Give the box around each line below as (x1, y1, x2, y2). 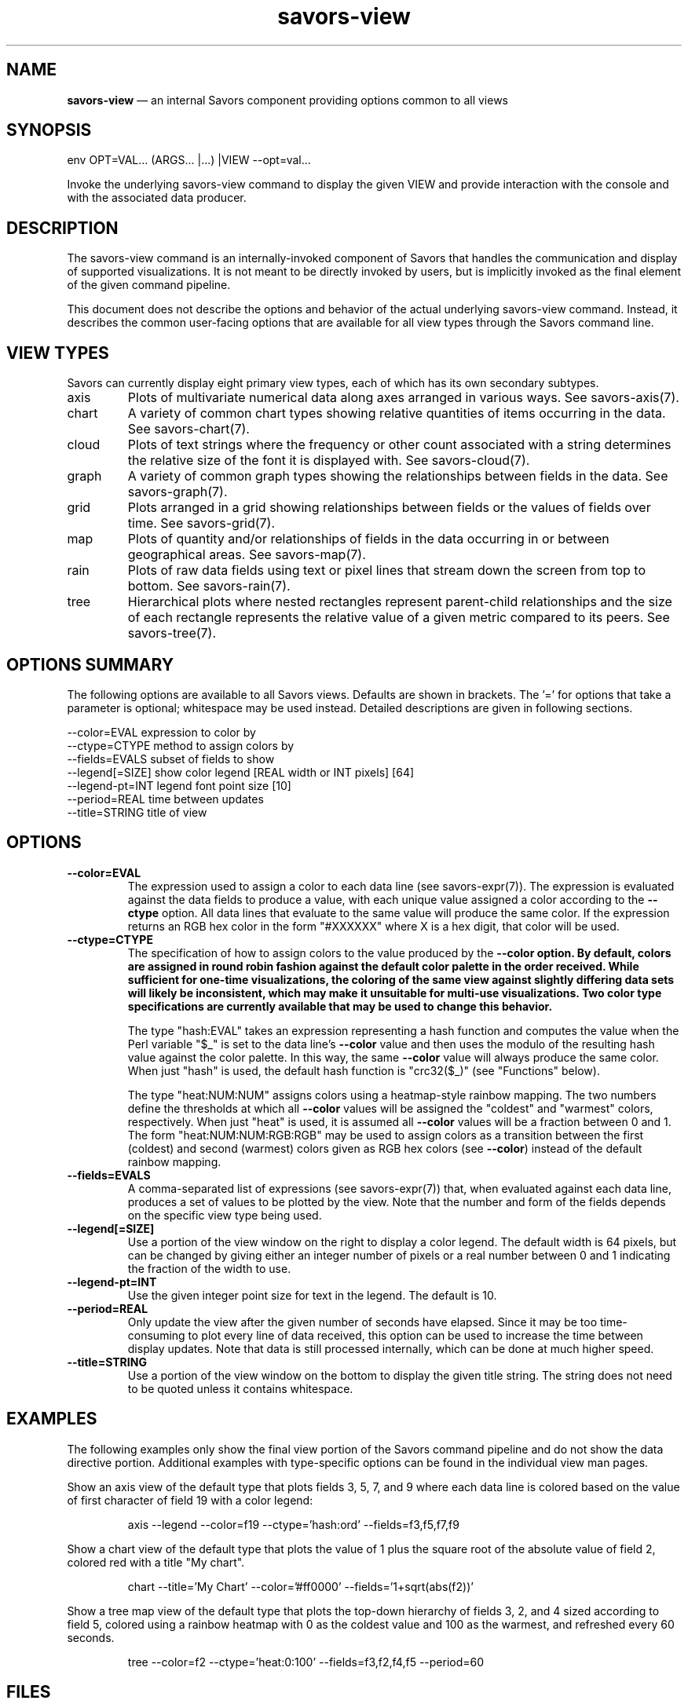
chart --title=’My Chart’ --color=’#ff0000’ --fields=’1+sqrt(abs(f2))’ (127, 1579, 474, 1593)
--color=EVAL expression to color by (67, 725, 256, 739)
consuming (127, 1328, 185, 1342)
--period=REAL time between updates (67, 792, 264, 806)
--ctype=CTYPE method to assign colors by (67, 738, 295, 752)
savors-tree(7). (127, 625, 217, 642)
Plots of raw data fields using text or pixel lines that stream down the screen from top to (127, 562, 646, 579)
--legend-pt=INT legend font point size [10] (67, 778, 291, 792)
